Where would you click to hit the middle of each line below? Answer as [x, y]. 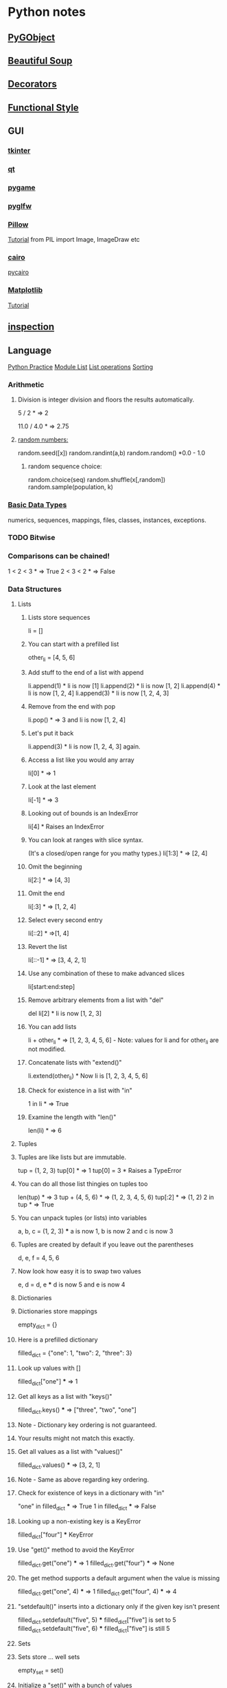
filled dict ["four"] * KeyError [56, 1535]
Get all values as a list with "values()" [70, 1451]
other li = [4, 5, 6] [51, 658]
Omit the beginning [55, 866]
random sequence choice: [65, 466]
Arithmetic [26, 384]
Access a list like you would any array [81, 760]
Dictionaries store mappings [58, 1311]
